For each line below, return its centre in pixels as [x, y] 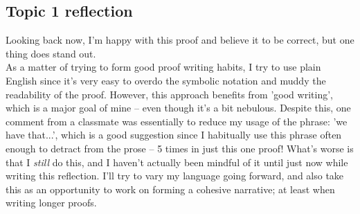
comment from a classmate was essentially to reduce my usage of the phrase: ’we [177, 121]
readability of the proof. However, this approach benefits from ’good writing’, [169, 94]
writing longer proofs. [51, 203]
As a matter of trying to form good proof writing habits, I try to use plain [163, 67]
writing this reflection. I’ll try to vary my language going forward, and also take [175, 176]
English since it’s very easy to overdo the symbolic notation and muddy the [166, 80]
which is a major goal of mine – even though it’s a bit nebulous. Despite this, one [178, 108]
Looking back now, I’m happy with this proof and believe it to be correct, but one [180, 40]
